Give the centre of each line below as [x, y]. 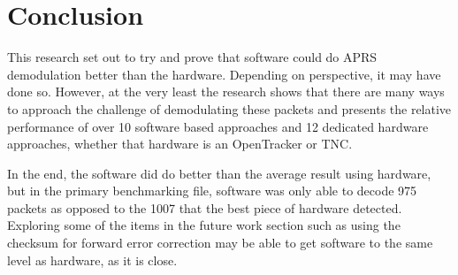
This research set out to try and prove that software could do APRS [192, 57]
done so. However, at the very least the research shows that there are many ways [226, 92]
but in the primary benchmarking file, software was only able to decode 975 [212, 191]
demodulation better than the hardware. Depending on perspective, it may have [224, 74]
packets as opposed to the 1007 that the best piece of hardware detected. [205, 207]
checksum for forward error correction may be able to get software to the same [220, 243]
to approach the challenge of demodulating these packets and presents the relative [229, 108]
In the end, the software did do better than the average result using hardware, [219, 173]
